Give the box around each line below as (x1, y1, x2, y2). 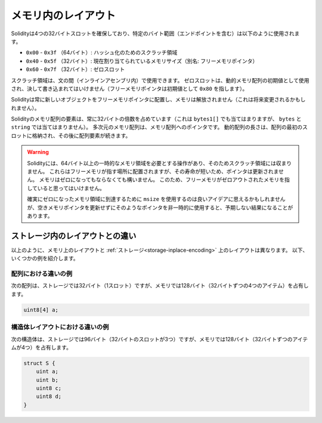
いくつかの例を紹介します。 (11, 255, 79, 262)
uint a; (36, 368, 59, 375)
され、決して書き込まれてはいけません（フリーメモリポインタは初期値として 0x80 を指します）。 (11, 85, 248, 92)
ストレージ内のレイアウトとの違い (11, 230, 137, 241)
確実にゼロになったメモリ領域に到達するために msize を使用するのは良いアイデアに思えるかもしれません (27, 196, 286, 203)
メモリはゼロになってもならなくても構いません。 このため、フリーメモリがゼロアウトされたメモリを (39, 176, 285, 183)
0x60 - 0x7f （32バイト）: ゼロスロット (26, 66, 125, 73)
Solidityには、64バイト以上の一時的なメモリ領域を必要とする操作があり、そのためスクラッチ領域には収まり (27, 159, 292, 166)
